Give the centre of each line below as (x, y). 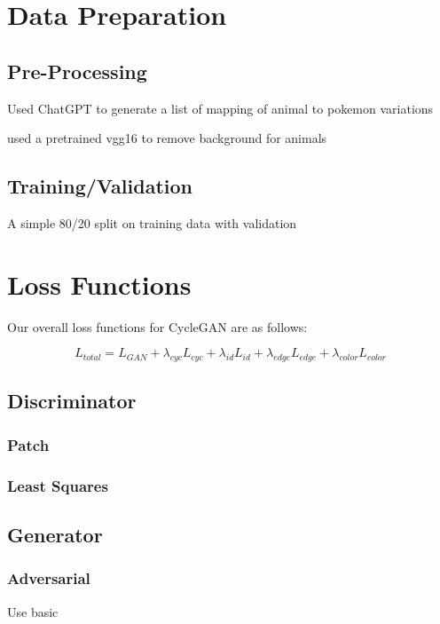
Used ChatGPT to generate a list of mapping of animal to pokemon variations (220, 108)
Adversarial (49, 578)
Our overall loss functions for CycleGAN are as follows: (157, 326)
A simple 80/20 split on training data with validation (152, 222)
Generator (55, 534)
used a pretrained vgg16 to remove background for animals (167, 138)
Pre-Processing (77, 71)
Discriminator (72, 401)
